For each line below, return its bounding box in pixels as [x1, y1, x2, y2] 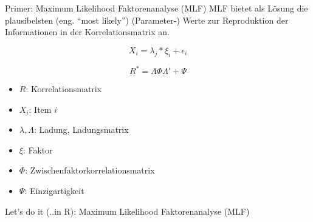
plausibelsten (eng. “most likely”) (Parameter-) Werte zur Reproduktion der [5, 13, 289, 26]
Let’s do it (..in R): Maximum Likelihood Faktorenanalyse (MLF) [5, 204, 250, 217]
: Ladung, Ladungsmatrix [33, 123, 129, 136]
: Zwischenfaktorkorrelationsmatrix [25, 164, 155, 177]
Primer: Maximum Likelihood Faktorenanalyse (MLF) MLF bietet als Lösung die [5, 2, 308, 14]
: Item [29, 103, 52, 115]
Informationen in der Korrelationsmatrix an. [5, 25, 170, 38]
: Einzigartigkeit [24, 184, 84, 197]
